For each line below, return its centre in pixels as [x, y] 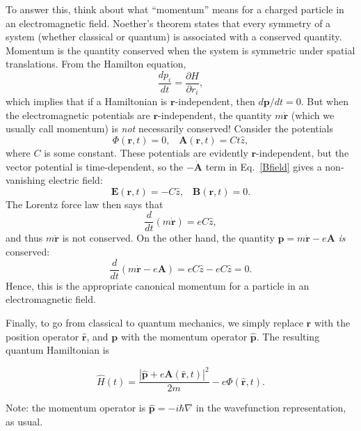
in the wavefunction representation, [271, 408]
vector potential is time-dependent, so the [95, 166]
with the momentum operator [184, 336]
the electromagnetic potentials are [78, 115]
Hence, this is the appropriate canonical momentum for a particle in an [158, 285]
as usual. [24, 421]
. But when [324, 101]
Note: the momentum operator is [76, 408]
